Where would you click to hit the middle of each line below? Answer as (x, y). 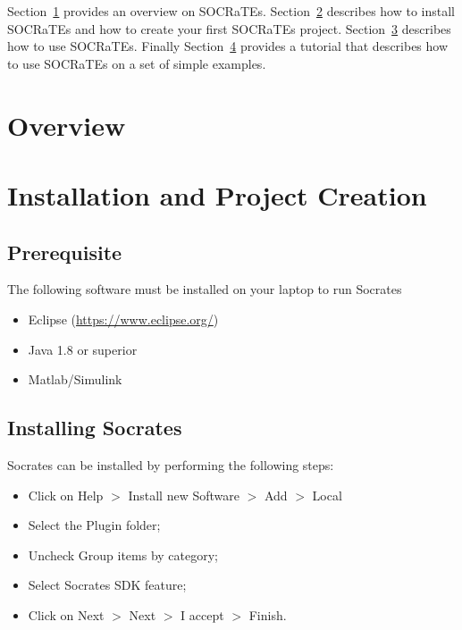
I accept (202, 614)
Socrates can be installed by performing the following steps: (171, 464)
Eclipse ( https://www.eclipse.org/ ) (123, 319)
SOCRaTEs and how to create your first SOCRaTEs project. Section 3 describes (229, 28)
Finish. (268, 614)
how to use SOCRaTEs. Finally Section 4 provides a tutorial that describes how (228, 46)
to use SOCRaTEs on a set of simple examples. (137, 63)
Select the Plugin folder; (94, 525)
